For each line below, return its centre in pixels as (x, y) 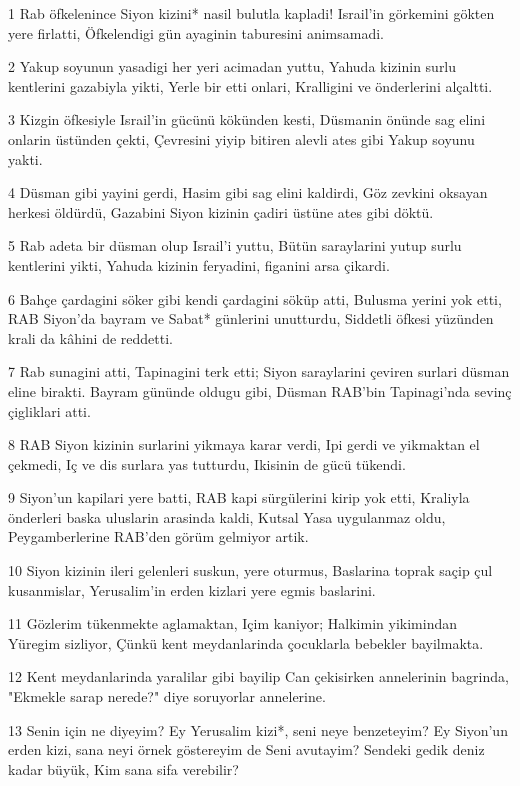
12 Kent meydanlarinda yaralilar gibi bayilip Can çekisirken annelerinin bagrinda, (258, 676)
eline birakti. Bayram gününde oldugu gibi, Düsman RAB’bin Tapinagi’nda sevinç (260, 390)
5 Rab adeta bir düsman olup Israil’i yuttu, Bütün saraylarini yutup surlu (235, 245)
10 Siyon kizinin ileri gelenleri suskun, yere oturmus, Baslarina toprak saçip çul (250, 570)
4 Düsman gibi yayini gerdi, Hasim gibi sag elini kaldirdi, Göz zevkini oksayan (248, 192)
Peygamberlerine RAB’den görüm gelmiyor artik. (158, 536)
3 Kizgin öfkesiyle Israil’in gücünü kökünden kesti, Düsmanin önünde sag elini (247, 119)
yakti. (25, 158)
